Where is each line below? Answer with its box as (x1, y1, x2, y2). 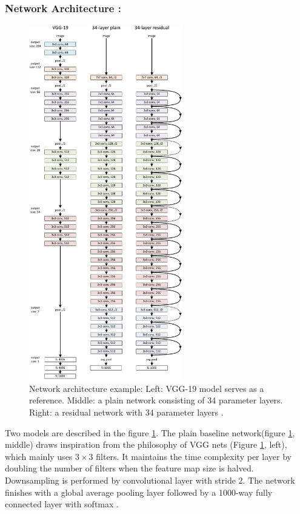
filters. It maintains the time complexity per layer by (96, 450, 292, 462)
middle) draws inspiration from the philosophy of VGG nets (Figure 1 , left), (5, 438, 287, 451)
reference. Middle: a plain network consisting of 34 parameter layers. (29, 394, 283, 406)
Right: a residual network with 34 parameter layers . (29, 406, 224, 419)
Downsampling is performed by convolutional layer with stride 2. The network (5, 474, 295, 487)
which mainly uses (5, 450, 73, 462)
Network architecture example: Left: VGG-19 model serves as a (29, 382, 264, 394)
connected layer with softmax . (5, 498, 119, 510)
